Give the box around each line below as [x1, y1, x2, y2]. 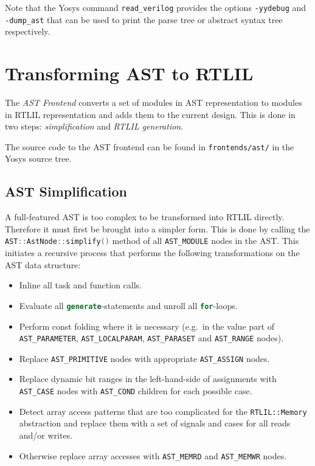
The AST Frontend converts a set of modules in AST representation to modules [5, 96, 302, 109]
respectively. [5, 25, 50, 38]
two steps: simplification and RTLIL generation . [5, 120, 184, 133]
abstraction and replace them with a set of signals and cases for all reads [19, 417, 291, 429]
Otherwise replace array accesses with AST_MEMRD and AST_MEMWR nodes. [19, 449, 287, 462]
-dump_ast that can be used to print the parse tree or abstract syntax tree [5, 13, 283, 26]
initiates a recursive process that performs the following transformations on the [5, 246, 300, 259]
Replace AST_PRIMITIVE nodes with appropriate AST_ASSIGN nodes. [19, 352, 270, 364]
